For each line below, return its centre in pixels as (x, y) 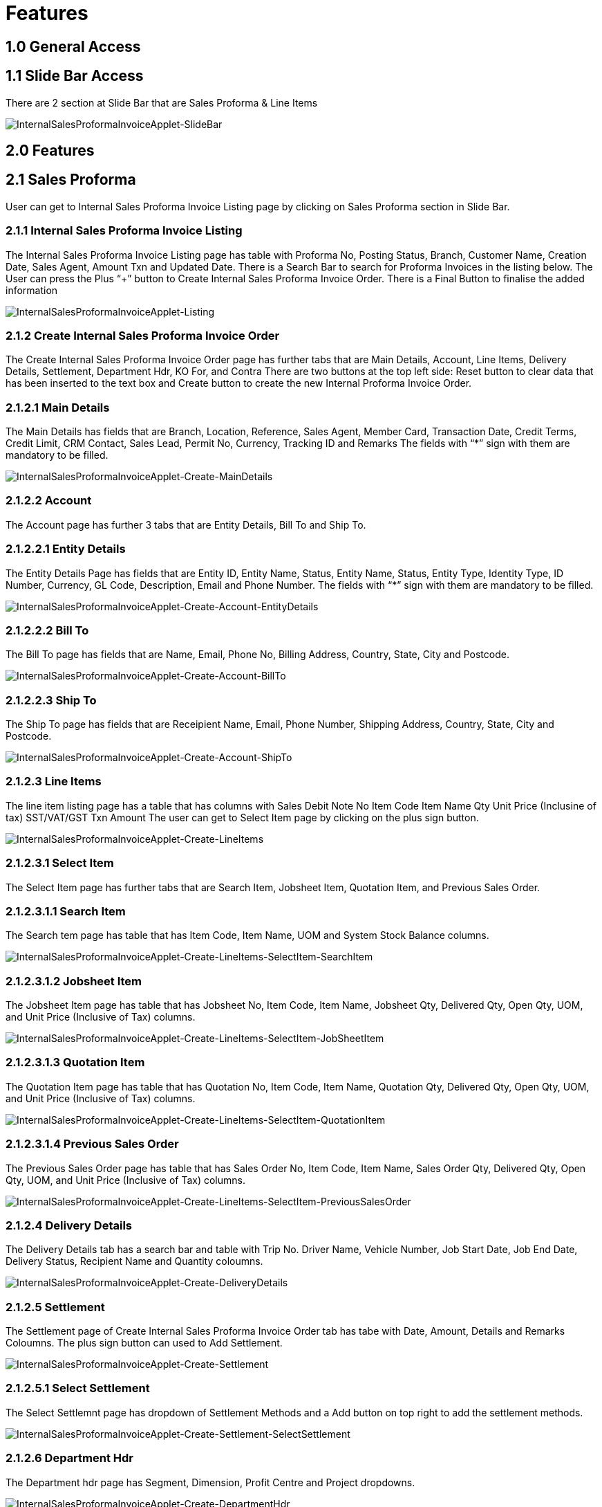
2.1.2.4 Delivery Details (69, 1225)
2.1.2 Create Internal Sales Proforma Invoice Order (143, 335)
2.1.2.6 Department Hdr (70, 1458)
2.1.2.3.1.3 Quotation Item (75, 1062)
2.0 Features (50, 151)
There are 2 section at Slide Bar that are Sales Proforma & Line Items (162, 102)
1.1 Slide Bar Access (75, 76)
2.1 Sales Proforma (71, 180)
